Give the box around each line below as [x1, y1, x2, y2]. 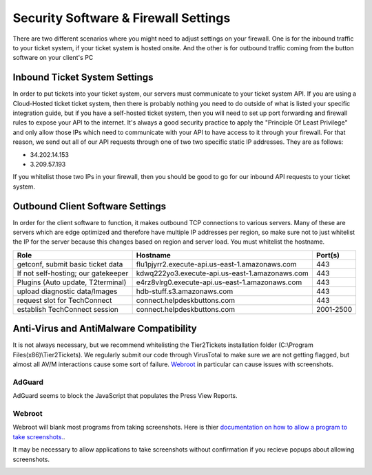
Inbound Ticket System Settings [12, 72, 154, 83]
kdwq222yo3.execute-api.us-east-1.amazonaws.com [136, 268, 309, 278]
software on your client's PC [12, 54, 94, 62]
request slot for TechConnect [17, 295, 112, 305]
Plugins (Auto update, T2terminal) [17, 277, 127, 287]
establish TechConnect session [17, 304, 118, 314]
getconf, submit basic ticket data [17, 259, 123, 268]
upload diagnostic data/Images [17, 286, 118, 296]
